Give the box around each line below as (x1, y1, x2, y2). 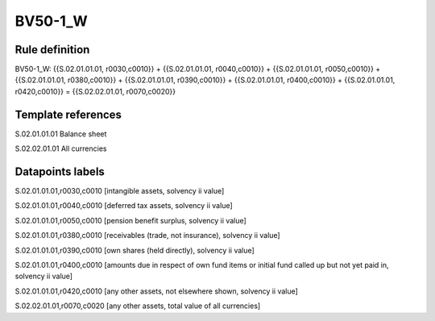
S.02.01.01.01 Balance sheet (14, 129, 107, 139)
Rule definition (14, 43, 90, 56)
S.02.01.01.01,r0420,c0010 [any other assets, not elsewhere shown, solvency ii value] (14, 286, 298, 296)
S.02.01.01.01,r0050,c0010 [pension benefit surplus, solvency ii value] (14, 215, 247, 225)
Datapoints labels (14, 165, 105, 178)
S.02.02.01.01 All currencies (14, 144, 107, 153)
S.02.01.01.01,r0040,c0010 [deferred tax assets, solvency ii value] (14, 201, 233, 211)
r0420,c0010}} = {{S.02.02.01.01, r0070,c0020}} (14, 86, 176, 96)
